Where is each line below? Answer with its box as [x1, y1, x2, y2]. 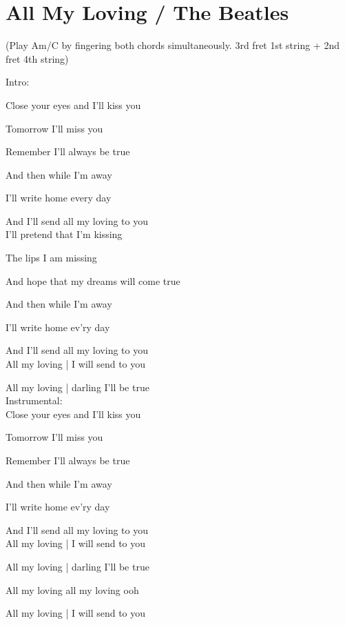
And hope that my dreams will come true [6, 273, 180, 288]
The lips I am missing [6, 250, 97, 265]
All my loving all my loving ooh [6, 582, 139, 597]
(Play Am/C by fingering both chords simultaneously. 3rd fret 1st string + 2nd [6, 38, 339, 52]
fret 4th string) [6, 51, 69, 66]
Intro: [6, 75, 30, 89]
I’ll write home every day [6, 190, 112, 205]
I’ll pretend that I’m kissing [6, 227, 123, 241]
